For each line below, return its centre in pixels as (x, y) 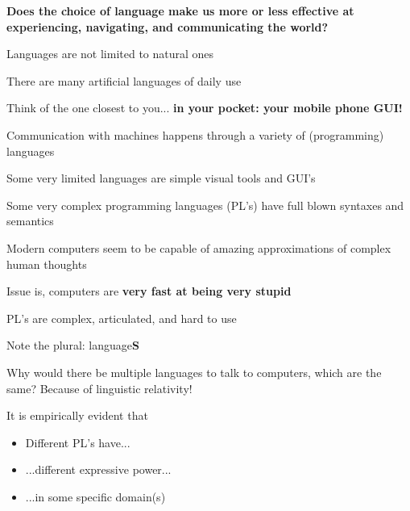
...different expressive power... (98, 469)
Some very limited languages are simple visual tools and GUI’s (161, 178)
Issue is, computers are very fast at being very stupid (149, 291)
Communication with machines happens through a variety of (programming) (195, 134)
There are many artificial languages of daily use (124, 80)
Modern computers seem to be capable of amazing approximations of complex (199, 247)
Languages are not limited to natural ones (110, 54)
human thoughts (47, 264)
